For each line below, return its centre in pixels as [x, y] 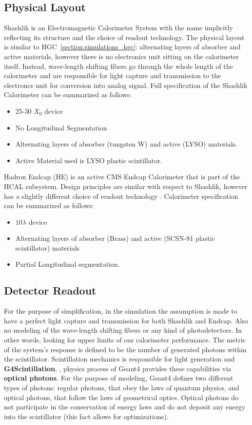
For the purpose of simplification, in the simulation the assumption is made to [121, 311]
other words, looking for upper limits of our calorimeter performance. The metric [125, 340]
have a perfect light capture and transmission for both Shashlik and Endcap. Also [126, 320]
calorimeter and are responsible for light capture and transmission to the [113, 75]
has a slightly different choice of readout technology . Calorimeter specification [121, 196]
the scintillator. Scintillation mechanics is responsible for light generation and [119, 359]
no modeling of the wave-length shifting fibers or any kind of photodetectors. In [123, 330]
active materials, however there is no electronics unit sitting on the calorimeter [121, 56]
